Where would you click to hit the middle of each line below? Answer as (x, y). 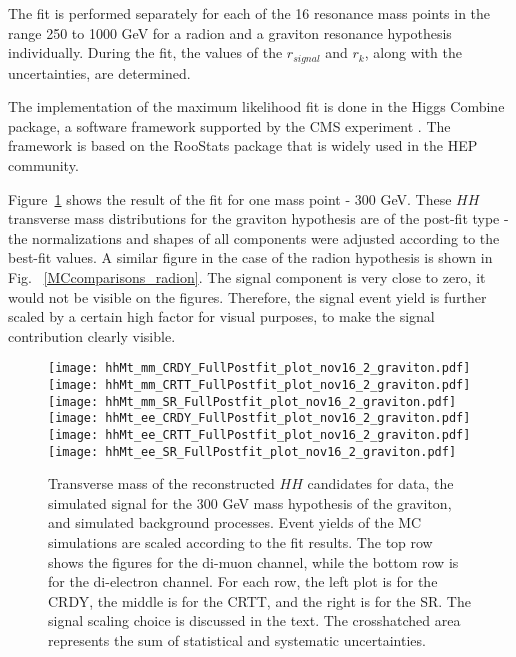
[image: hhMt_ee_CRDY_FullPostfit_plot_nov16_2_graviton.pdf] (259, 418)
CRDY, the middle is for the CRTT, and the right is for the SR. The (259, 600)
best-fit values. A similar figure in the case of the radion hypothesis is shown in (250, 257)
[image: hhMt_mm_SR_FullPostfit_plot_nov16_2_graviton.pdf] (252, 401)
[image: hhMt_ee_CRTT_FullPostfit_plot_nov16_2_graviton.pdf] (259, 434)
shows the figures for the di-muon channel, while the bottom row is (253, 561)
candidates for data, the (380, 483)
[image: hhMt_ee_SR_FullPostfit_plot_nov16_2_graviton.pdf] (252, 451)
